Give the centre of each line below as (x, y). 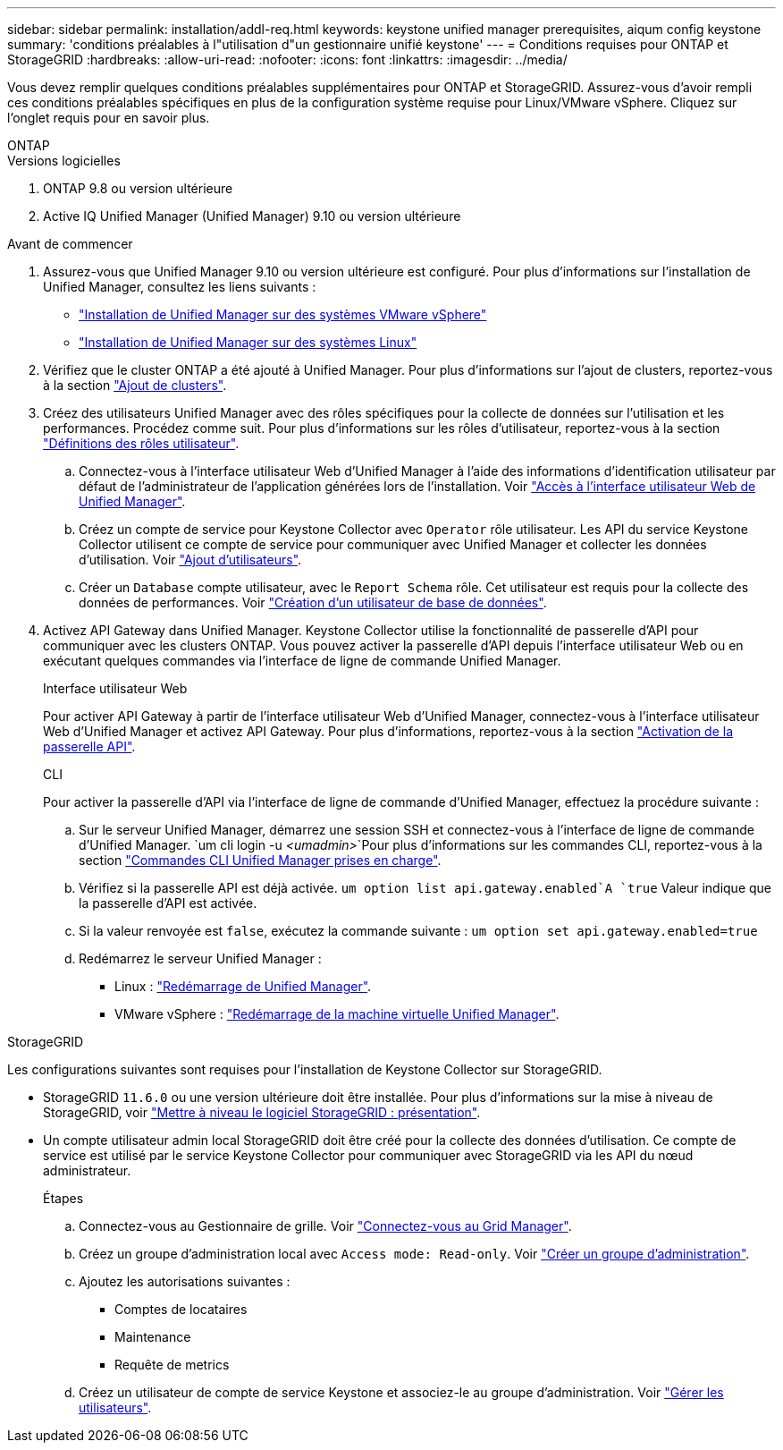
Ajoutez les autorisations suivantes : (185, 1281)
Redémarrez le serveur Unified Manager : (200, 958)
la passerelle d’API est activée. (168, 903)
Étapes (63, 1198)
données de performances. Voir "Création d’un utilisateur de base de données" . (313, 602)
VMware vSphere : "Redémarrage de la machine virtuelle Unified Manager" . (337, 1014)
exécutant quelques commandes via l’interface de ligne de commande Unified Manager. (302, 661)
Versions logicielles (64, 161)
